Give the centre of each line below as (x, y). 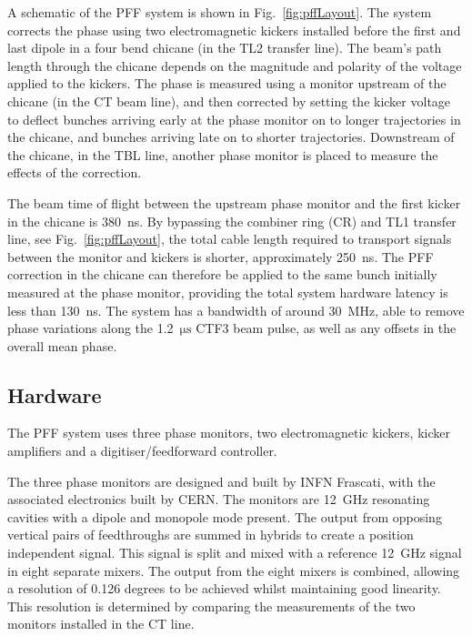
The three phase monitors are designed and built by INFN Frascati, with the (221, 481)
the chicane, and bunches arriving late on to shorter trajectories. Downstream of (231, 137)
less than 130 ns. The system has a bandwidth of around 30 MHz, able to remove (236, 310)
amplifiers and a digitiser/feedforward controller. (142, 451)
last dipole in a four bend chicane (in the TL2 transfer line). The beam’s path (225, 48)
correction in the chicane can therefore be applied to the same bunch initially (222, 274)
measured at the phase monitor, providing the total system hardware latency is (228, 292)
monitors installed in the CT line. (101, 624)
